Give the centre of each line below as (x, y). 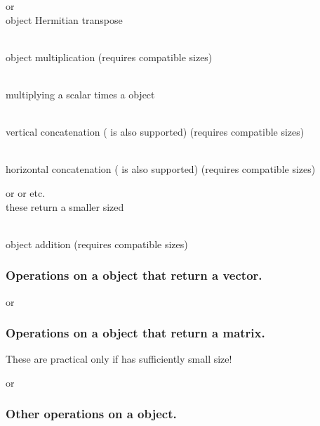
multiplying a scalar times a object (80, 94)
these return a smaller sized (65, 206)
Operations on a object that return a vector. (134, 275)
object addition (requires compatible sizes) (97, 244)
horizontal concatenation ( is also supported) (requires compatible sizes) (161, 169)
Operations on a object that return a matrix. (135, 333)
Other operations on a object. (91, 414)
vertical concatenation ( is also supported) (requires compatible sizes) (155, 132)
